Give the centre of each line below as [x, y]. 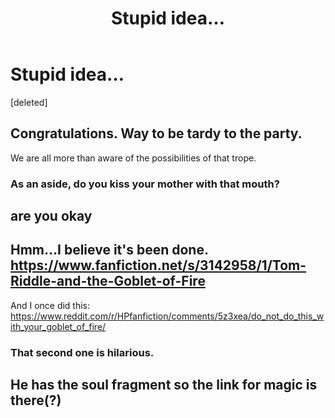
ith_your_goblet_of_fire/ [58, 326]
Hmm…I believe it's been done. [109, 250]
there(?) [36, 400]
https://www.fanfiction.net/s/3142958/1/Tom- [158, 265]
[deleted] [29, 102]
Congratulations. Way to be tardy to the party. [156, 133]
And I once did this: [50, 305]
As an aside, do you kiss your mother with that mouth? [145, 184]
